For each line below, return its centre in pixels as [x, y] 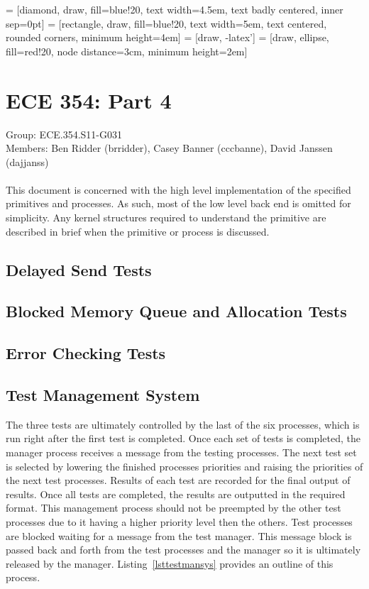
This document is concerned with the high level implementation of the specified [178, 189]
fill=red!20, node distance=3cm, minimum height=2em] [127, 51]
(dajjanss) [27, 161]
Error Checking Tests [86, 353]
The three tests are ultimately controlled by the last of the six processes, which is [183, 424]
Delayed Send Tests [79, 269]
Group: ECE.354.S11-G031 [64, 134]
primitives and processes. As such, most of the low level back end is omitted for [178, 203]
